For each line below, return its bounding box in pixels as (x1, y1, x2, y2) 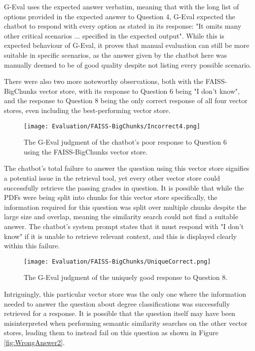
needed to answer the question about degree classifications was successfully (4, 298, 230, 309)
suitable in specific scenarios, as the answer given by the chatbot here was (4, 49, 227, 60)
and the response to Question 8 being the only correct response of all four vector (4, 95, 248, 106)
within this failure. (4, 240, 60, 251)
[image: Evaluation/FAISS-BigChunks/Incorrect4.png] (24, 122, 200, 130)
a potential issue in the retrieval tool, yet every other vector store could (4, 172, 220, 183)
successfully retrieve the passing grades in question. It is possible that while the (4, 182, 244, 193)
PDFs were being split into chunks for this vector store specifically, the (4, 192, 218, 202)
